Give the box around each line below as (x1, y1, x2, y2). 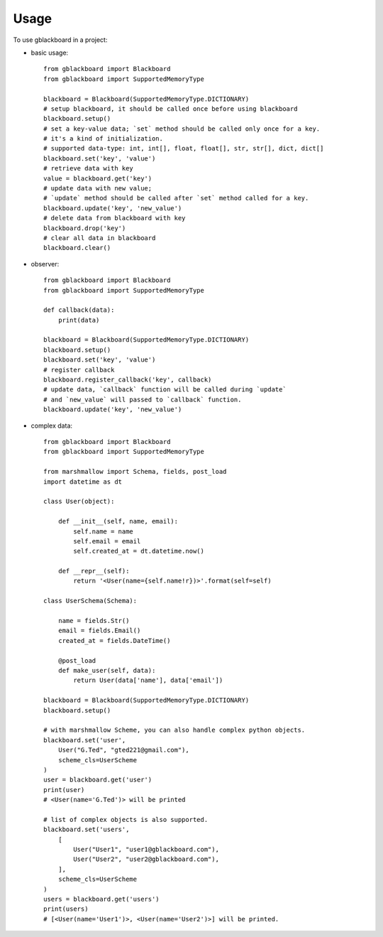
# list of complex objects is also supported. (43, 816, 209, 823)
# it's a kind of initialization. (43, 135, 163, 143)
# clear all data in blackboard (43, 234, 156, 242)
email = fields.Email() (57, 627, 141, 635)
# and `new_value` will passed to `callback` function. (43, 395, 242, 403)
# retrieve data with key (43, 164, 134, 173)
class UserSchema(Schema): (43, 597, 138, 605)
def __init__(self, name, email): (57, 517, 179, 526)
